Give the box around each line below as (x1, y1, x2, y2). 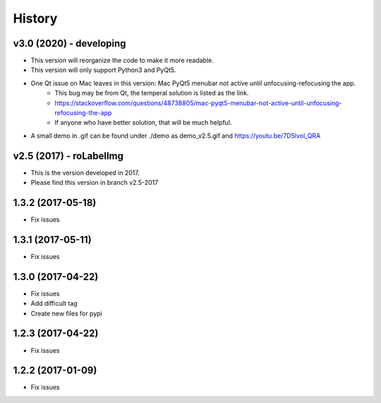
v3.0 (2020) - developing (13, 37, 126, 49)
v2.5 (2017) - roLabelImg (13, 150, 123, 162)
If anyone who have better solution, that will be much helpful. (54, 119, 232, 127)
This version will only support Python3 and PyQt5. (30, 66, 176, 74)
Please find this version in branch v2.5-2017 (30, 179, 159, 187)
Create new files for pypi (30, 309, 102, 318)
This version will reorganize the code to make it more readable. (30, 56, 214, 65)
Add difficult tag (30, 299, 78, 308)
